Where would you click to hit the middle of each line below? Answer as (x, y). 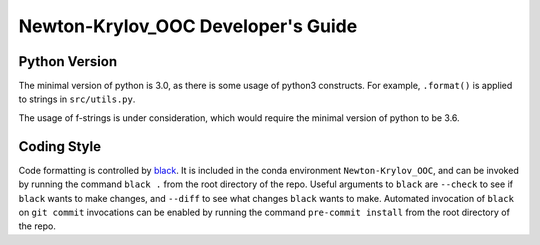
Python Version (68, 61)
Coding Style (60, 146)
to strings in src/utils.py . (77, 99)
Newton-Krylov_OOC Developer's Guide (188, 26)
